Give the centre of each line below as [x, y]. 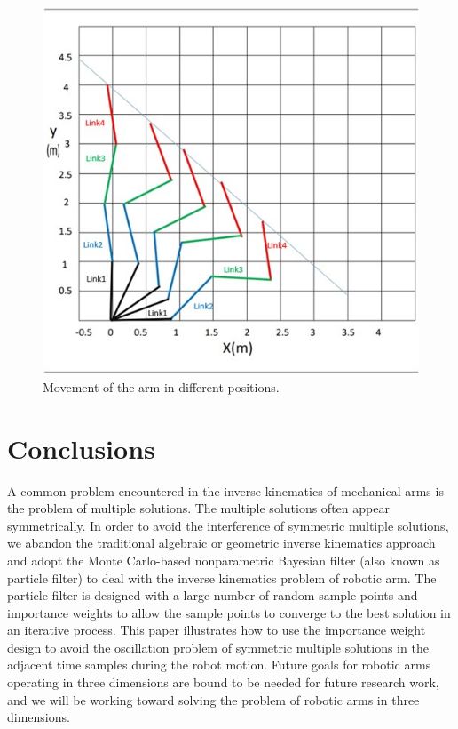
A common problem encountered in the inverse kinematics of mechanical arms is [225, 490]
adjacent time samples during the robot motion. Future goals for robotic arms [219, 665]
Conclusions [81, 448]
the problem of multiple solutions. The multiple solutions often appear [198, 508]
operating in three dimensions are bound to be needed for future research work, [223, 682]
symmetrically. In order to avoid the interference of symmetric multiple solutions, [228, 525]
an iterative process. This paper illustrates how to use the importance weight [217, 630]
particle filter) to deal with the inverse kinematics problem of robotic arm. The [222, 577]
